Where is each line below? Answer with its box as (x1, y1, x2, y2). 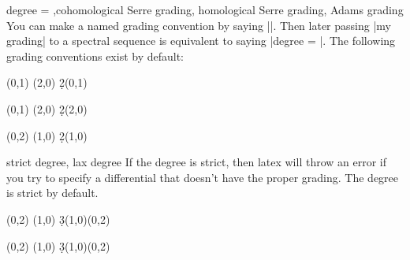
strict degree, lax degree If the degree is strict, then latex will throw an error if (6, 154, 387, 170)
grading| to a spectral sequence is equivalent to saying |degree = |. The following (6, 32, 396, 49)
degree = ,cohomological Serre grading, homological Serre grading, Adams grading (6, 2, 404, 17)
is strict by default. (6, 184, 99, 201)
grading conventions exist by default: (6, 47, 184, 64)
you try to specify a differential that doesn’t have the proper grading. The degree (6, 169, 399, 185)
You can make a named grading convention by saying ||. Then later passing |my (6, 17, 391, 33)
